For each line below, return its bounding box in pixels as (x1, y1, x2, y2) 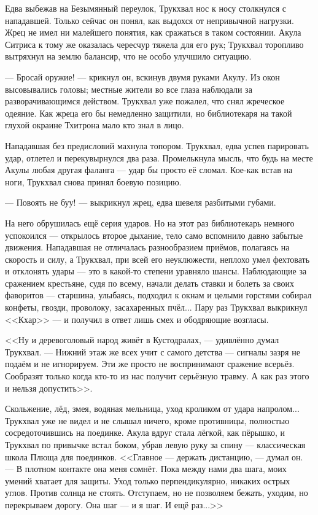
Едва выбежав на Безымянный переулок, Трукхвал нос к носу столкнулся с (5, 2, 287, 14)
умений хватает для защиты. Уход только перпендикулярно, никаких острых (5, 474, 290, 487)
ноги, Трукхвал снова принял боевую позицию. (5, 175, 182, 188)
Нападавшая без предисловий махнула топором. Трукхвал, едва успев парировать (5, 139, 309, 152)
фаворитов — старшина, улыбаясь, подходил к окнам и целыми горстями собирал (5, 288, 312, 301)
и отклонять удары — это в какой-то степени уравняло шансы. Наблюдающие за (5, 265, 307, 277)
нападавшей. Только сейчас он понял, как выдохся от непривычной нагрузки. (5, 14, 294, 26)
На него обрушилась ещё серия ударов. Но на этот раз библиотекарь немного (5, 216, 295, 229)
